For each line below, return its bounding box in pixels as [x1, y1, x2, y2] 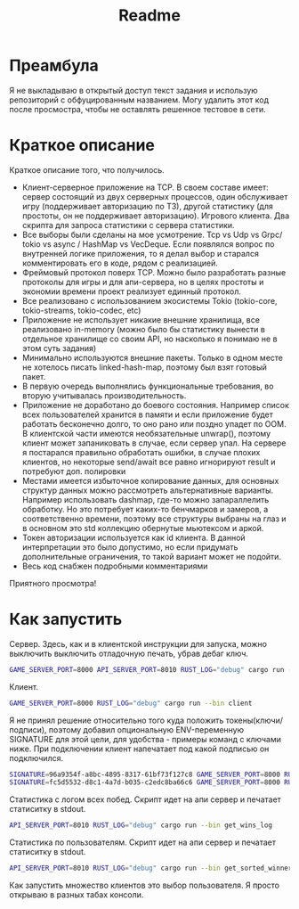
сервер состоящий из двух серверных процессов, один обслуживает [21, 191, 288, 201]
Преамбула [9, 55, 100, 76]
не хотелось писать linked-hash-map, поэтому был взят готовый [21, 362, 267, 373]
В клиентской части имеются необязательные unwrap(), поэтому [21, 428, 271, 438]
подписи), [9, 724, 47, 735]
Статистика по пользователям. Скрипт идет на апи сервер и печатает [9, 837, 276, 848]
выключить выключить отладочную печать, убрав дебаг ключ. [9, 648, 249, 659]
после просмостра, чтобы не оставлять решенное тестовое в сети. [9, 103, 267, 114]
